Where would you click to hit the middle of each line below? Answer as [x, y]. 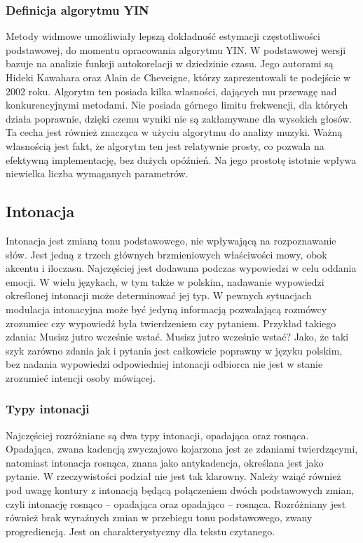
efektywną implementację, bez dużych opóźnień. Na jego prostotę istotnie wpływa [181, 159]
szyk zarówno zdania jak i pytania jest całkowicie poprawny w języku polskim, [174, 350]
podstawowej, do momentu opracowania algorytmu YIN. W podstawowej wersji [176, 49]
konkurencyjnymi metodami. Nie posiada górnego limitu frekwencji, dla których [177, 105]
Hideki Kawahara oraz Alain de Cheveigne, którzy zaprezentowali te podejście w [178, 77]
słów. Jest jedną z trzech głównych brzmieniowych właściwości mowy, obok [166, 254]
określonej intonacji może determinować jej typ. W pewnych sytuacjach [159, 295]
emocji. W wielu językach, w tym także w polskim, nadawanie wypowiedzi [165, 281]
